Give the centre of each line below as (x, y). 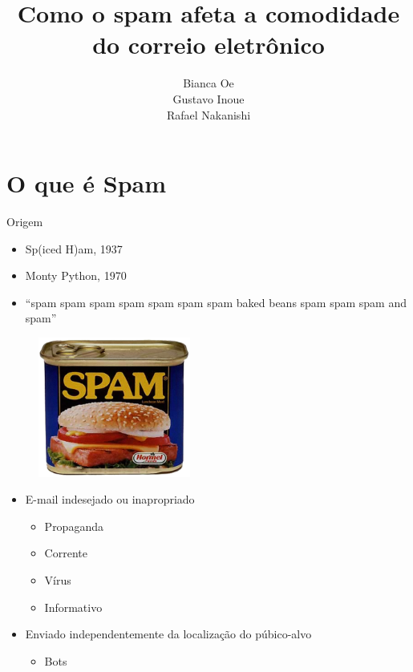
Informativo (73, 607)
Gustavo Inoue (209, 98)
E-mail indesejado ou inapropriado (110, 499)
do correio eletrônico (209, 45)
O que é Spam (87, 183)
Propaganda (74, 526)
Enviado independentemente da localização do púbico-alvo (168, 634)
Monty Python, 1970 (76, 275)
